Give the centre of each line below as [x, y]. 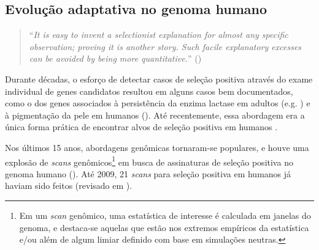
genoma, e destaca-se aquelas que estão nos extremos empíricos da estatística [164, 227]
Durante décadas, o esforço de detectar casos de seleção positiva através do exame [159, 79]
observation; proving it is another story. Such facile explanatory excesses [165, 46]
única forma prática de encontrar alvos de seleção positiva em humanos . [141, 127]
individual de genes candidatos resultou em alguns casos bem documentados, [149, 91]
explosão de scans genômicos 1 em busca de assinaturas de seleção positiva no [149, 161]
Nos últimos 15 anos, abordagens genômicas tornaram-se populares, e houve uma [157, 147]
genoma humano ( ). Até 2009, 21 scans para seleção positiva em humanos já [148, 173]
